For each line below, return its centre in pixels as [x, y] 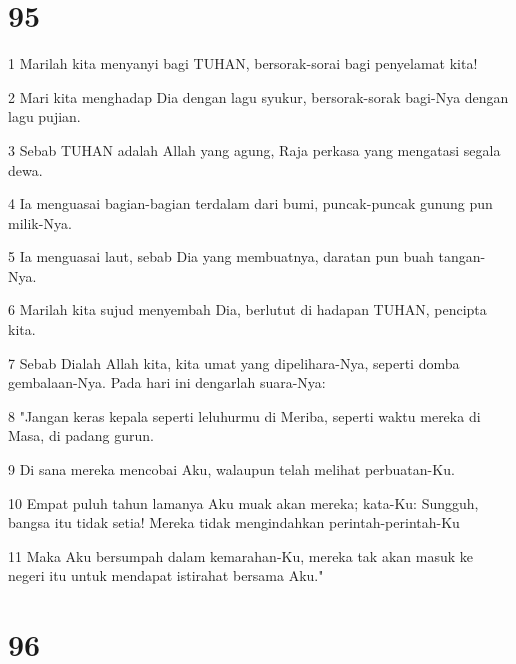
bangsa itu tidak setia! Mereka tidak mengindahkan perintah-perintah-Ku [234, 522]
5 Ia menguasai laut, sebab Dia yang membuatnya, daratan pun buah [221, 256]
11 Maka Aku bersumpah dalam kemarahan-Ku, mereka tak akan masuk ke [240, 555]
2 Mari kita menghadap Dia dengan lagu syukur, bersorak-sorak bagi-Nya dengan [258, 96]
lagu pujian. [44, 116]
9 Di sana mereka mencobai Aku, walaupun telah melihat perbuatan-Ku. [231, 469]
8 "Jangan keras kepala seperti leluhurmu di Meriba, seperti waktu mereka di [244, 415]
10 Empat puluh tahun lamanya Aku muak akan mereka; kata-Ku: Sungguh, [243, 502]
